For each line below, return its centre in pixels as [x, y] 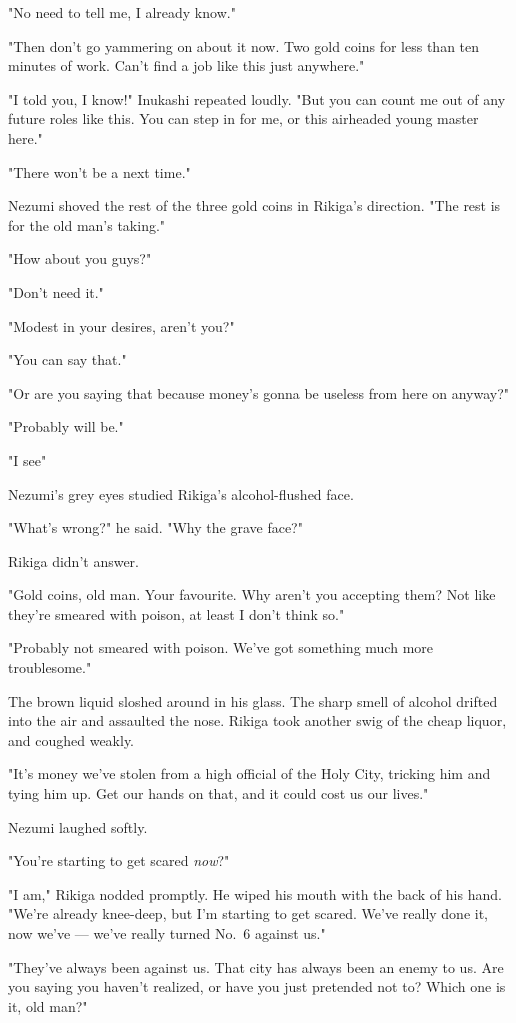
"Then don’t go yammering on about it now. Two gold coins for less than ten [244, 45]
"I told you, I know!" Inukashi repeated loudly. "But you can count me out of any [257, 98]
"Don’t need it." [56, 291]
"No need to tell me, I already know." [122, 12]
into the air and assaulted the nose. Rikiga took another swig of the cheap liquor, [257, 720]
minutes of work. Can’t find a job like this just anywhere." [186, 65]
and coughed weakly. [71, 739]
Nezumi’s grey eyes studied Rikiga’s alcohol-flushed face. [181, 493]
